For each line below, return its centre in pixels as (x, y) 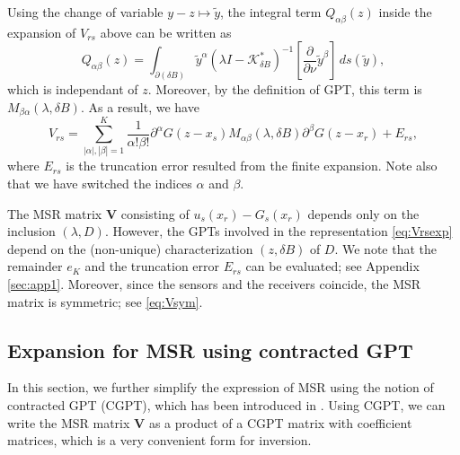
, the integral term (271, 12)
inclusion (31, 231)
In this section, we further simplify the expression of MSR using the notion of (221, 387)
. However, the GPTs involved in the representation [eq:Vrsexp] (279, 231)
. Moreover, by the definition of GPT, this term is (285, 89)
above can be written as (166, 32)
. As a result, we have (140, 106)
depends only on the (363, 213)
